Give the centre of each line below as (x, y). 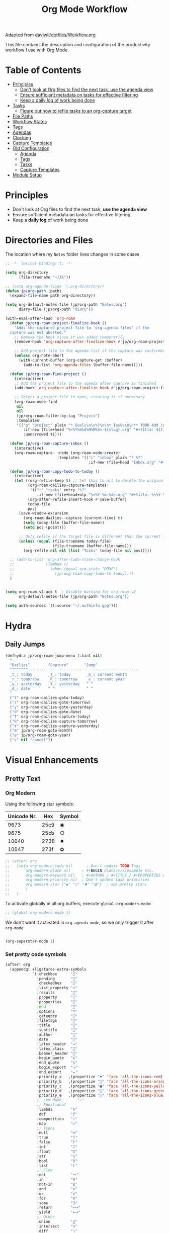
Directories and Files (49, 240)
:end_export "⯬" (58, 1072)
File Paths (23, 116)
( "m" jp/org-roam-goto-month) (41, 731)
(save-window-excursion (44, 513)
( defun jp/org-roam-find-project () (48, 374)
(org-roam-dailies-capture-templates (67, 486)
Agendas (22, 132)
